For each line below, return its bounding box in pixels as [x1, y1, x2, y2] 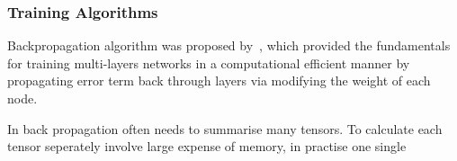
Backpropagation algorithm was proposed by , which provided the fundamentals [7, 36, 451, 55]
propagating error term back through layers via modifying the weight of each [7, 71, 431, 90]
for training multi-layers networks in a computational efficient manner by [7, 53, 410, 72]
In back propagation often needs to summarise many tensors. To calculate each [7, 119, 443, 138]
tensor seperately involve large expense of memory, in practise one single [7, 137, 407, 156]
